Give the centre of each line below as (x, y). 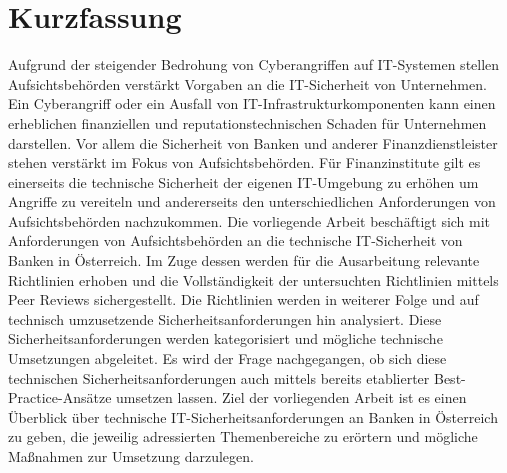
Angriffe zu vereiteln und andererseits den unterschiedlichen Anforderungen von (252, 201)
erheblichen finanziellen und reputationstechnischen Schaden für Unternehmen (247, 122)
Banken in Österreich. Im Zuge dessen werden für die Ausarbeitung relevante (244, 260)
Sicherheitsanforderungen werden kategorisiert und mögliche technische (225, 338)
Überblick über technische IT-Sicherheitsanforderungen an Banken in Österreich (253, 416)
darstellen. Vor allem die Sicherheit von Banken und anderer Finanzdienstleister (253, 142)
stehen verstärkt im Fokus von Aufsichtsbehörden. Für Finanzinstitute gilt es (244, 162)
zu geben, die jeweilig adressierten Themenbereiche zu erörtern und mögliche (243, 436)
